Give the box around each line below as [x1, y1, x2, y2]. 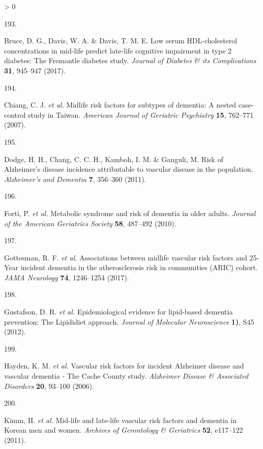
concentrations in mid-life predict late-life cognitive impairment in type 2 [4, 45, 232, 56]
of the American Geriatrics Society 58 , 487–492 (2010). [4, 218, 177, 228]
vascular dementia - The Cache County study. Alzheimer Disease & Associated [4, 371, 249, 381]
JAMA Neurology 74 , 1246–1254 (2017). [4, 272, 129, 282]
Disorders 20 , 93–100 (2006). [4, 380, 94, 391]
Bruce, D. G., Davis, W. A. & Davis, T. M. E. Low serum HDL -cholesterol [4, 35, 238, 46]
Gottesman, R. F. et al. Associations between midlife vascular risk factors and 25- [4, 252, 259, 262]
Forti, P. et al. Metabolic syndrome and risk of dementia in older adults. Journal [4, 207, 256, 218]
